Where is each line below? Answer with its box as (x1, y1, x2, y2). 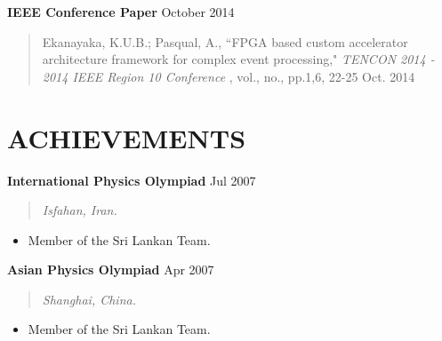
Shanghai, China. (42, 289, 136, 308)
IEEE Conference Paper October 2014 (7, 3, 235, 20)
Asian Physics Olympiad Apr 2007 (7, 260, 214, 279)
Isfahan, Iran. (42, 201, 117, 219)
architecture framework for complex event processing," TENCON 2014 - (42, 50, 435, 68)
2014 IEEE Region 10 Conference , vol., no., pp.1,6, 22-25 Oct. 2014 (42, 67, 415, 85)
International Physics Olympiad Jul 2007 (7, 170, 256, 189)
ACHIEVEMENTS (7, 119, 246, 155)
